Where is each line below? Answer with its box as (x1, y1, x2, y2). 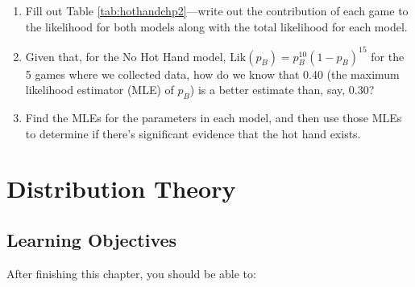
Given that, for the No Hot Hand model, (25, 47, 226, 64)
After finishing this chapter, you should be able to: (6, 264, 256, 281)
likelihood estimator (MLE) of (25, 81, 174, 98)
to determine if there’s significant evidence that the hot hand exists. (25, 125, 361, 141)
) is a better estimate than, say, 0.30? (189, 81, 375, 98)
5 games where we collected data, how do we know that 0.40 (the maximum (25, 65, 400, 82)
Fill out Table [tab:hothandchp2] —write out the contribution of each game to (25, 2, 409, 18)
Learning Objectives (6, 228, 177, 252)
